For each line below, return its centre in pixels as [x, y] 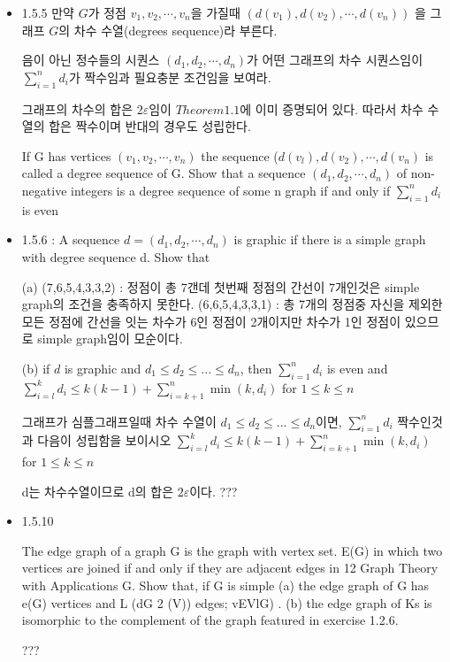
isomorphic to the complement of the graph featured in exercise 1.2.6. [210, 620]
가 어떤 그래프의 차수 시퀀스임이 [335, 60]
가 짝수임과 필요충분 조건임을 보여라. [170, 77]
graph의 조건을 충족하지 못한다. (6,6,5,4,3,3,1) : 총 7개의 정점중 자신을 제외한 [232, 304]
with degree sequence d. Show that [116, 256]
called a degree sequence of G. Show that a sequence [164, 173]
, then [256, 368]
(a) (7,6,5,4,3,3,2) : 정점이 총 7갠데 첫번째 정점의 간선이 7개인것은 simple [221, 286]
